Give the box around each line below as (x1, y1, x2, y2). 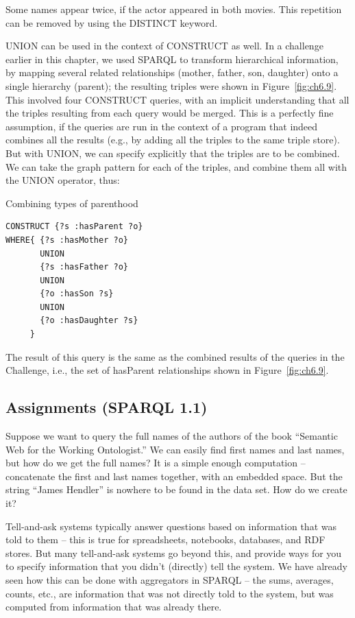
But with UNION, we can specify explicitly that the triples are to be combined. (5, 145, 340, 160)
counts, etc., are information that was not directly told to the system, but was (5, 586, 334, 600)
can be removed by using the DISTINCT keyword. (5, 15, 218, 29)
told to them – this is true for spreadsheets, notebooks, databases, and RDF (5, 532, 326, 547)
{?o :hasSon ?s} (40, 289, 114, 299)
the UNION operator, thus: (5, 173, 120, 187)
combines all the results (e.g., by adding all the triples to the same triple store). (5, 132, 340, 147)
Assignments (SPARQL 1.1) (5, 396, 208, 418)
